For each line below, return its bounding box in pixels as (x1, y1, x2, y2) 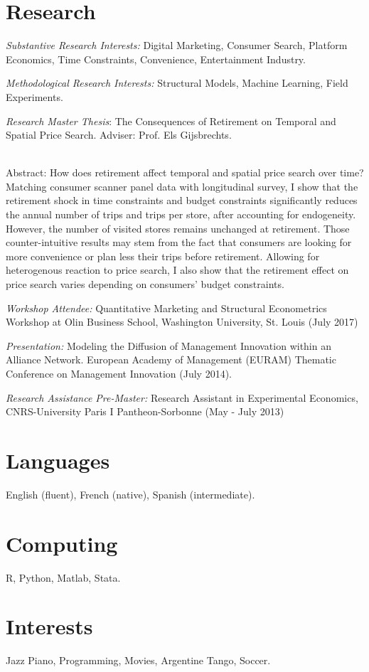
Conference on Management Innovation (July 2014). (6, 366, 232, 380)
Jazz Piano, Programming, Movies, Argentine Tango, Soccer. (6, 653, 271, 668)
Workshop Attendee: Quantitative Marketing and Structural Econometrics (6, 300, 327, 315)
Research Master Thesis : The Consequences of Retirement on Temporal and (6, 113, 336, 128)
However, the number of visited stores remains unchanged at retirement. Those (6, 220, 350, 235)
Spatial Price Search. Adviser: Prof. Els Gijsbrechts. (6, 127, 232, 142)
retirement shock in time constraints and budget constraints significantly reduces (6, 193, 358, 208)
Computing (6, 528, 118, 558)
